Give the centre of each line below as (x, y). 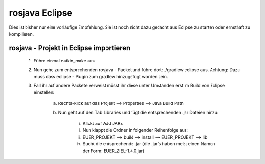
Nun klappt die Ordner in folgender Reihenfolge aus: (135, 130)
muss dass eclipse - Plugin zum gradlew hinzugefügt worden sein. (101, 77)
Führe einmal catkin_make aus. (65, 61)
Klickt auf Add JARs (103, 123)
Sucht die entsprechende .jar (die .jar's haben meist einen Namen (149, 144)
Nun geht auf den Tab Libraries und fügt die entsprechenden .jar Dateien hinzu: (138, 112)
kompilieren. (22, 34)
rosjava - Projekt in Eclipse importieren (70, 48)
